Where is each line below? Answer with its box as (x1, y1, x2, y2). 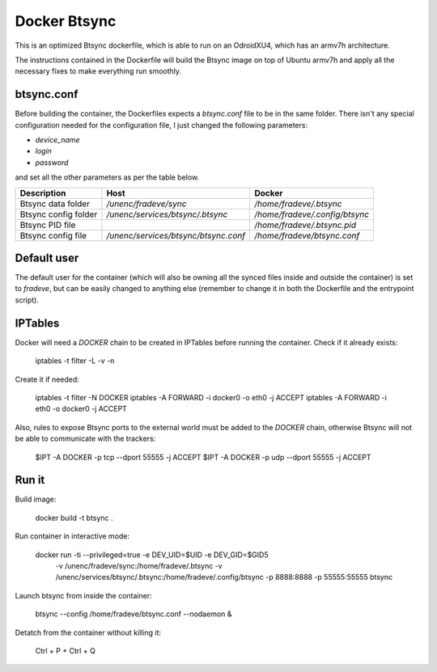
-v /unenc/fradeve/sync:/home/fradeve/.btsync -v (55, 560, 223, 570)
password (35, 158, 69, 167)
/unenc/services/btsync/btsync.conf (106, 230, 246, 241)
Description (19, 187, 66, 198)
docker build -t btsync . (35, 513, 113, 522)
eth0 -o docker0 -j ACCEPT (35, 404, 127, 414)
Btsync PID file (19, 219, 76, 230)
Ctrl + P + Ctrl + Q (35, 645, 96, 655)
